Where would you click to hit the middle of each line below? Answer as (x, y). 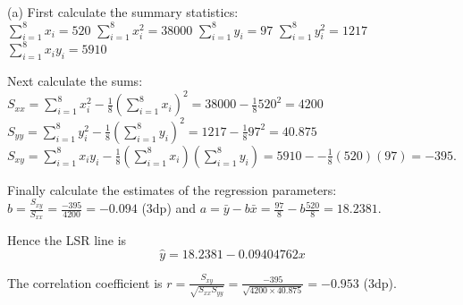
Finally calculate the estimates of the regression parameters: (172, 189)
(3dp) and (169, 208)
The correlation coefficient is (85, 282)
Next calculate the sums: (75, 81)
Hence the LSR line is (67, 240)
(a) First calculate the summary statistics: (123, 12)
